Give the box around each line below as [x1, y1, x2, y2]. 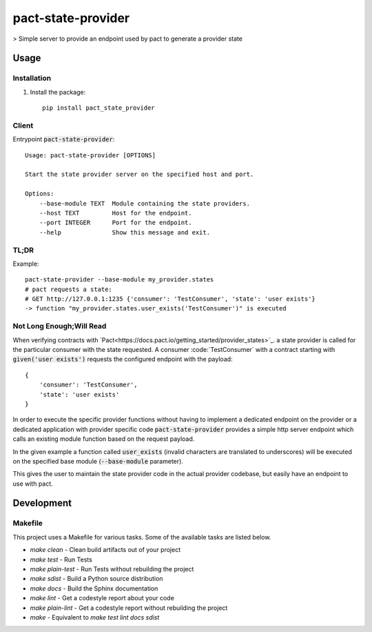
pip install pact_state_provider [42, 104, 155, 112]
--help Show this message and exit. [39, 228, 210, 236]
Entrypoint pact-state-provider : [12, 135, 115, 144]
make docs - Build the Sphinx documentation [30, 584, 158, 593]
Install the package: [30, 88, 86, 96]
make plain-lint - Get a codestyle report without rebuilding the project [30, 604, 228, 612]
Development [12, 497, 72, 509]
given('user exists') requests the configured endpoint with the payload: [12, 355, 234, 364]
